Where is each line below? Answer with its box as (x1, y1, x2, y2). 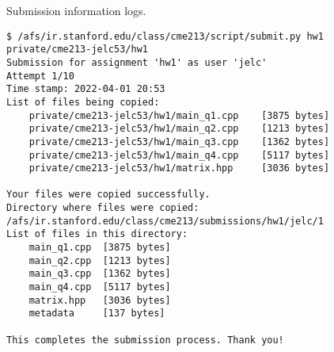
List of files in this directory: (6, 228, 188, 240)
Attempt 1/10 (6, 70, 74, 82)
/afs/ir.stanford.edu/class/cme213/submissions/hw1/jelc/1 (6, 215, 324, 227)
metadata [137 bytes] (28, 308, 165, 319)
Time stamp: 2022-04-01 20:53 (6, 83, 165, 95)
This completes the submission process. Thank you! (6, 334, 284, 346)
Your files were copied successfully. (6, 189, 211, 201)
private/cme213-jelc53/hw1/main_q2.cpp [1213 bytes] (28, 123, 330, 135)
